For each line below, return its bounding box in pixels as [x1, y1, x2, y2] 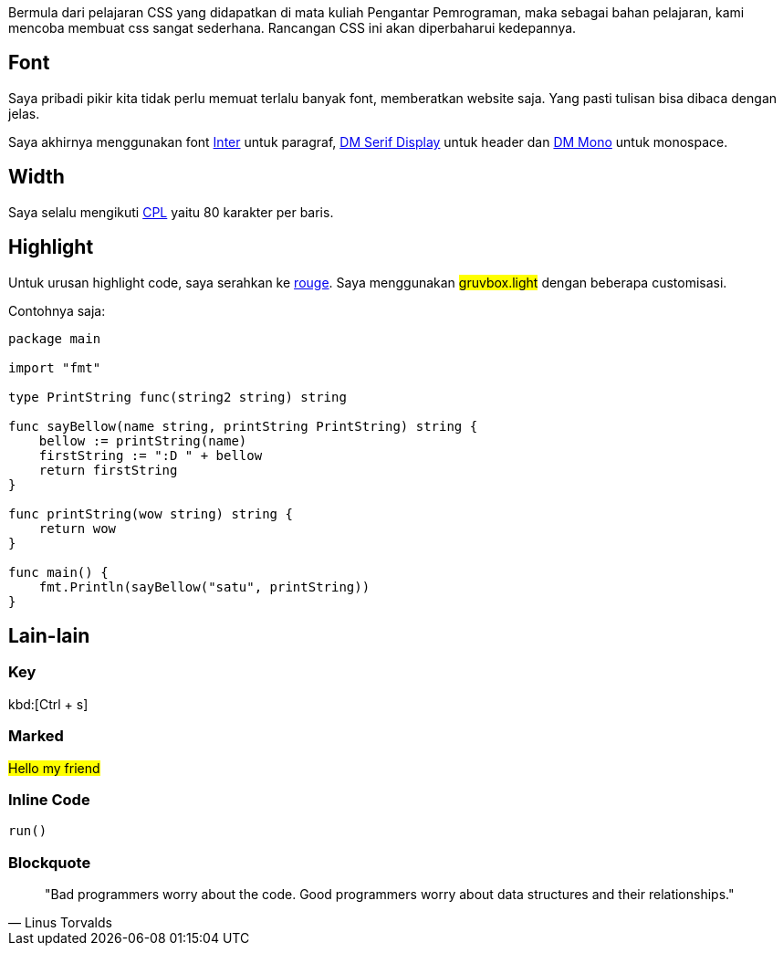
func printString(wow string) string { [8, 506, 293, 521]
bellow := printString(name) [38, 433, 247, 448]
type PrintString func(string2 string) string [8, 389, 347, 404]
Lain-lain [8, 623, 90, 647]
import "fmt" [8, 360, 101, 375]
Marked [8, 727, 64, 746]
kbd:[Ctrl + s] [8, 696, 89, 712]
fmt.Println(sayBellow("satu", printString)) [38, 579, 371, 594]
